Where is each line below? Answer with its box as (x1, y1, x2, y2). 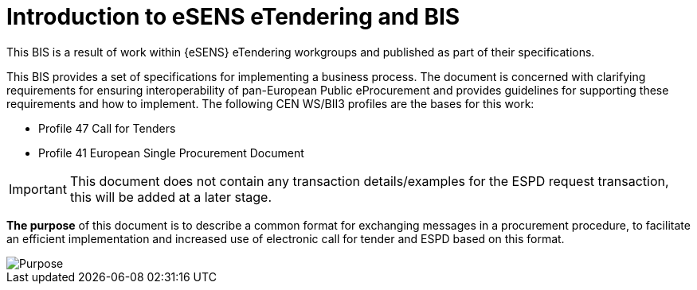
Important (9, 180, 67, 197)
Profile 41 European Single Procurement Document (38, 145, 304, 160)
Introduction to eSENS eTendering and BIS (6, 3, 460, 30)
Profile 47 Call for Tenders (38, 121, 176, 135)
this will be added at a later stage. (69, 188, 272, 205)
